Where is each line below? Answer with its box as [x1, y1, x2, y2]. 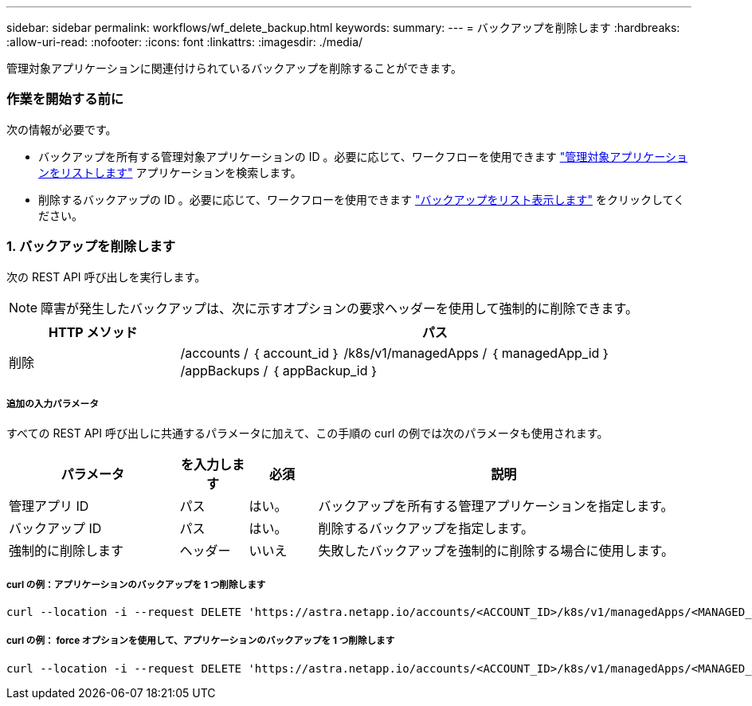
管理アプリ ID [9, 498, 89, 515]
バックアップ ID [9, 520, 102, 537]
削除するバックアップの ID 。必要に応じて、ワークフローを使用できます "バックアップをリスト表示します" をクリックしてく [38, 192, 685, 206]
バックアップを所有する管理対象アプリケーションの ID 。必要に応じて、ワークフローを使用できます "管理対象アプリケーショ [38, 149, 687, 163]
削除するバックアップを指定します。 [318, 520, 534, 537]
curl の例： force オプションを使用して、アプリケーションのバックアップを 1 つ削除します [6, 635, 395, 647]
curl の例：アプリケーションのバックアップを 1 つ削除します [6, 579, 266, 590]
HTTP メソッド [49, 324, 138, 340]
